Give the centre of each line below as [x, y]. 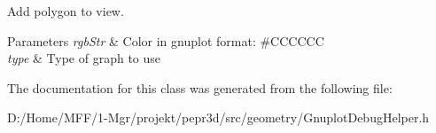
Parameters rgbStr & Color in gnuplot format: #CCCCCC [166, 40]
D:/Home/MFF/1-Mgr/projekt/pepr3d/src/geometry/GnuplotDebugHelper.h [218, 117]
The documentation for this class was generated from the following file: [200, 87]
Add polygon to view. [66, 11]
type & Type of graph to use [84, 58]
